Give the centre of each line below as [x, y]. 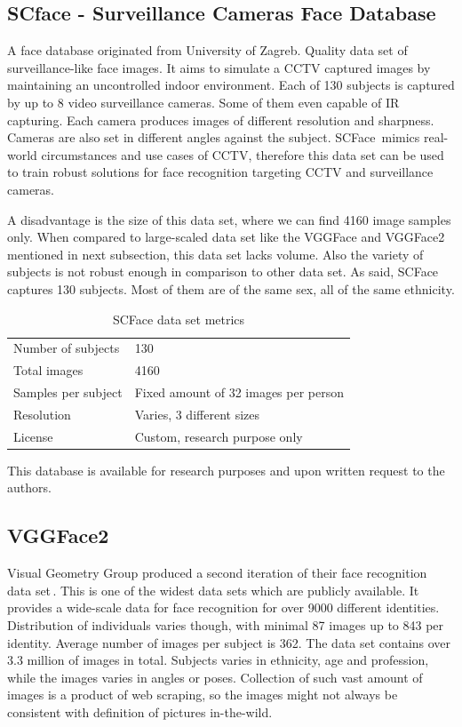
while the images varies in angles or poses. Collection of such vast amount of [215, 677]
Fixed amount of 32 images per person [239, 392]
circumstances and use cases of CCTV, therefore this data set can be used [243, 154]
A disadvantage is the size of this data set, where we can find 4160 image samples [229, 219]
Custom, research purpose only [219, 436]
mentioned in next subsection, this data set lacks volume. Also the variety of [215, 254]
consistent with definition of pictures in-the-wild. [140, 711]
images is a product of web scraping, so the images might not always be [203, 695]
